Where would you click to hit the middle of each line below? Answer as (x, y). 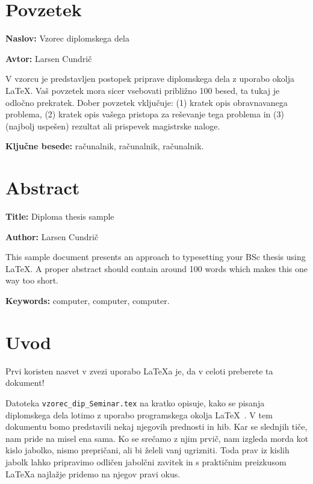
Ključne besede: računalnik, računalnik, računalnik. (105, 146)
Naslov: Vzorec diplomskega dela (67, 38)
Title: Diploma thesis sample (60, 216)
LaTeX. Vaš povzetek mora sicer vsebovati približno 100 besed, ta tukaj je (143, 90)
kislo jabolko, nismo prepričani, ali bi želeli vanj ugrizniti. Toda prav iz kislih (147, 450)
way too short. (32, 280)
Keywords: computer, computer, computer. (88, 300)
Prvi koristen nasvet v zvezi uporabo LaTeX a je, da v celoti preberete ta (139, 371)
